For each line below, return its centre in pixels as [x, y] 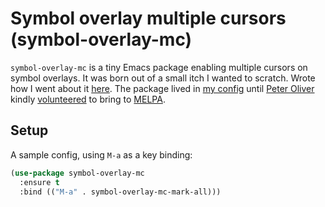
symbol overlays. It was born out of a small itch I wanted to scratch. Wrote [163, 78]
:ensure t [39, 182]
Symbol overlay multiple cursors [148, 18]
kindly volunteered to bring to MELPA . [88, 99]
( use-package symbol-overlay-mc [77, 173]
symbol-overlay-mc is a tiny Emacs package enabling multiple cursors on [159, 67]
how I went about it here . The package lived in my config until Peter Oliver [162, 88]
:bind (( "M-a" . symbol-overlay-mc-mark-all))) [120, 192]
